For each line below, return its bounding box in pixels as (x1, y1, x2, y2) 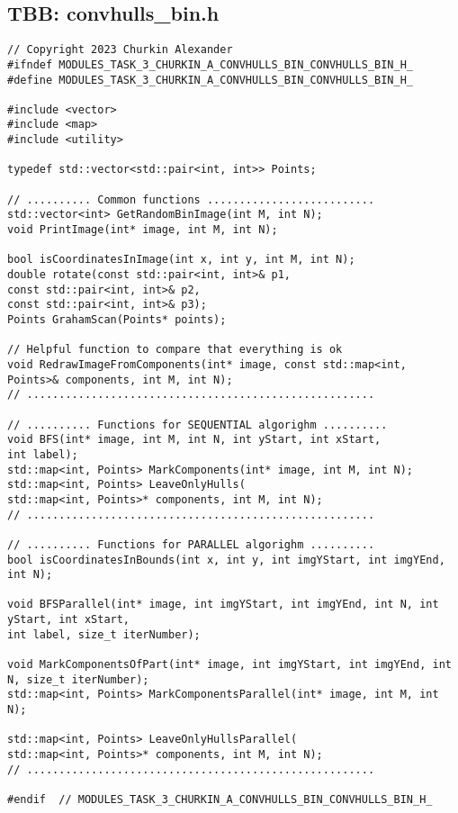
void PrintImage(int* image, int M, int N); (7, 223, 278, 237)
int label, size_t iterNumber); (7, 628, 201, 641)
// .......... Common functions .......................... (7, 193, 375, 206)
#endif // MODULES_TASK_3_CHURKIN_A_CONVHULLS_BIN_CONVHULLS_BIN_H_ (7, 793, 433, 807)
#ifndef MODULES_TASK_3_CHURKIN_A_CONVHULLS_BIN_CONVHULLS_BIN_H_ (7, 58, 414, 71)
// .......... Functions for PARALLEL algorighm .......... (7, 537, 375, 551)
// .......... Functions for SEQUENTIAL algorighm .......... (7, 418, 388, 431)
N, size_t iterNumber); (7, 673, 149, 686)
